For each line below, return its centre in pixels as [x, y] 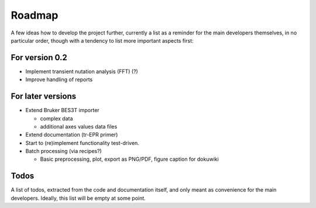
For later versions [43, 96]
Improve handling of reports [59, 79]
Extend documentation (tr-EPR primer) [72, 135]
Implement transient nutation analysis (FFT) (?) [82, 71]
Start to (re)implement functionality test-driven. [83, 143]
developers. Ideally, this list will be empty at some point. [78, 198]
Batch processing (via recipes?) [63, 151]
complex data [56, 118]
